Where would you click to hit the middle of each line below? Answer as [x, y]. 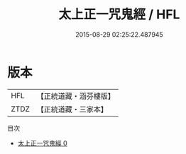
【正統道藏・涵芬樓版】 [76, 96]
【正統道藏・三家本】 [72, 109]
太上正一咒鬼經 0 [42, 143]
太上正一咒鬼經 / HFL [119, 14]
